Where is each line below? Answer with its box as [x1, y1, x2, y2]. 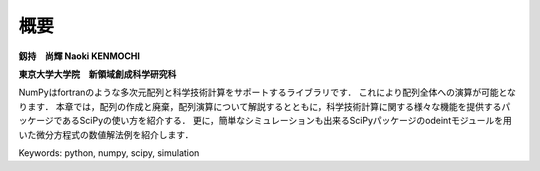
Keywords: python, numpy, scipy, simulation [18, 146, 200, 159]
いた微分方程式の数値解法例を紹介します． [18, 128, 194, 140]
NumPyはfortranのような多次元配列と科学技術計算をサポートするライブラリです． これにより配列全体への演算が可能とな [18, 86, 517, 99]
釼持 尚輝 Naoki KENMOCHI [18, 50, 140, 62]
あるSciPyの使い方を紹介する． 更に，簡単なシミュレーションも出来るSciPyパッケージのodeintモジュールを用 [61, 115, 512, 127]
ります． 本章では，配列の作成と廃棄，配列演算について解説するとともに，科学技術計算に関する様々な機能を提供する [18, 100, 502, 112]
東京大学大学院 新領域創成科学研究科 [18, 68, 177, 80]
